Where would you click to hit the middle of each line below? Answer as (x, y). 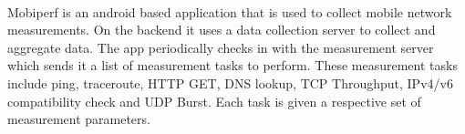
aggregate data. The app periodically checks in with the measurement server (221, 47)
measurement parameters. (79, 119)
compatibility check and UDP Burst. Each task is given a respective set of (214, 101)
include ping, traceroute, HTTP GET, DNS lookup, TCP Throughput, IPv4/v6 (230, 82)
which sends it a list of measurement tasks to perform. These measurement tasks (232, 65)
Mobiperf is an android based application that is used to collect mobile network (230, 11)
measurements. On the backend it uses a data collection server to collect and (222, 30)
